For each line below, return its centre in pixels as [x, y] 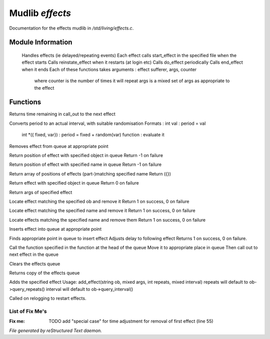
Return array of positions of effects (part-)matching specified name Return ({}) [90, 174]
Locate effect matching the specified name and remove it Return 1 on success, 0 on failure [102, 211]
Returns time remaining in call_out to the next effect [62, 114]
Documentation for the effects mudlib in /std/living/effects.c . [71, 28]
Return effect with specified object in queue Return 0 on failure [74, 183]
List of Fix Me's [28, 311]
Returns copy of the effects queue [44, 273]
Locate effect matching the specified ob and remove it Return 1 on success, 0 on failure [99, 201]
